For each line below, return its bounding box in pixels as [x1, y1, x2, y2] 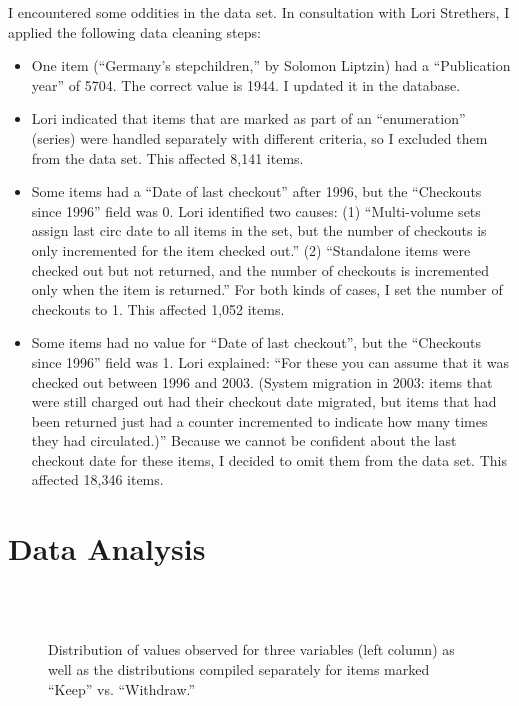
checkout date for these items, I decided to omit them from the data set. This [31, 449, 507, 470]
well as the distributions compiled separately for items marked [48, 658, 430, 679]
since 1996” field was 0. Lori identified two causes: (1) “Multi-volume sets [31, 200, 481, 221]
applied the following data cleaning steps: [8, 21, 261, 42]
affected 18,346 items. [31, 469, 164, 490]
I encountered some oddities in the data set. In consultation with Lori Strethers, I [8, 2, 510, 22]
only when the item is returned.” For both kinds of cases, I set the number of [31, 279, 503, 300]
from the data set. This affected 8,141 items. [31, 147, 304, 168]
